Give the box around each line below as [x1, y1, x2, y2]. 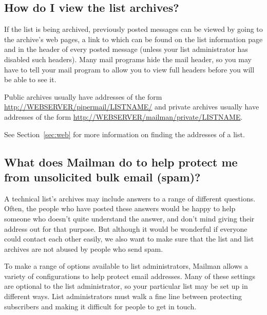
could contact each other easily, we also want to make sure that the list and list [4, 233, 254, 244]
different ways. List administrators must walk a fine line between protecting [4, 291, 242, 302]
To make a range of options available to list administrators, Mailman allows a [4, 261, 248, 271]
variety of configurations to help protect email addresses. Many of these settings [4, 270, 256, 281]
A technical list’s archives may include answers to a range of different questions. [4, 193, 256, 203]
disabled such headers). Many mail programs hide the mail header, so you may [4, 53, 252, 64]
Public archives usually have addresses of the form [4, 91, 162, 102]
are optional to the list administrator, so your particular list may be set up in [4, 281, 248, 291]
